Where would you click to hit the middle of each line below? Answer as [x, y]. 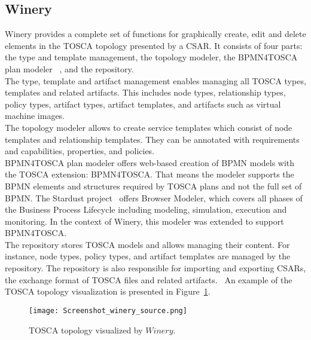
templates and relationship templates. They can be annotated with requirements [152, 139]
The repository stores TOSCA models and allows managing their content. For [147, 244]
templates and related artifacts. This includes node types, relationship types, [145, 92]
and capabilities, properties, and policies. [80, 151]
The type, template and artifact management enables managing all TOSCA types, [155, 80]
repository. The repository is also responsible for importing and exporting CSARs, [155, 268]
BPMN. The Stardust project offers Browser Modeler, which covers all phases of [154, 197]
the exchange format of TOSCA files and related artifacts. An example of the [149, 279]
